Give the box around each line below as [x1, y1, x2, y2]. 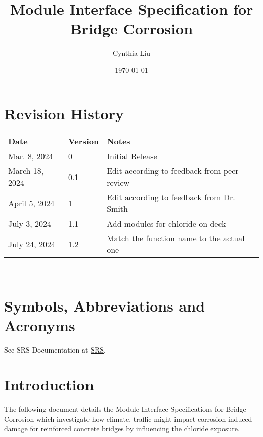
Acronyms [4, 315, 75, 336]
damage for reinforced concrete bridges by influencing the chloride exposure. [4, 423, 240, 434]
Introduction [4, 374, 94, 395]
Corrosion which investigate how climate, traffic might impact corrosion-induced [4, 413, 252, 424]
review [107, 177, 130, 189]
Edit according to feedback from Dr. [107, 191, 235, 203]
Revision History [4, 103, 124, 123]
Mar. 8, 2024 [8, 150, 53, 162]
